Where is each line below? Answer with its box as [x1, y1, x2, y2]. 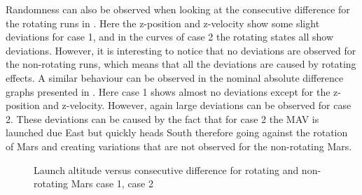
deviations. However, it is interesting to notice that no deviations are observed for [6, 43, 356, 57]
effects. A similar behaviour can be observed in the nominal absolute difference [6, 70, 344, 85]
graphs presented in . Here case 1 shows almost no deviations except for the [6, 84, 330, 99]
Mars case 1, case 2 [71, 176, 153, 191]
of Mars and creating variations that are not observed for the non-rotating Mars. [6, 138, 352, 153]
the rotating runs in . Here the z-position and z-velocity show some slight [6, 15, 320, 30]
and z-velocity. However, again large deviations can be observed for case [43, 98, 351, 113]
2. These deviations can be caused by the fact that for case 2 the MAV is [6, 111, 319, 126]
